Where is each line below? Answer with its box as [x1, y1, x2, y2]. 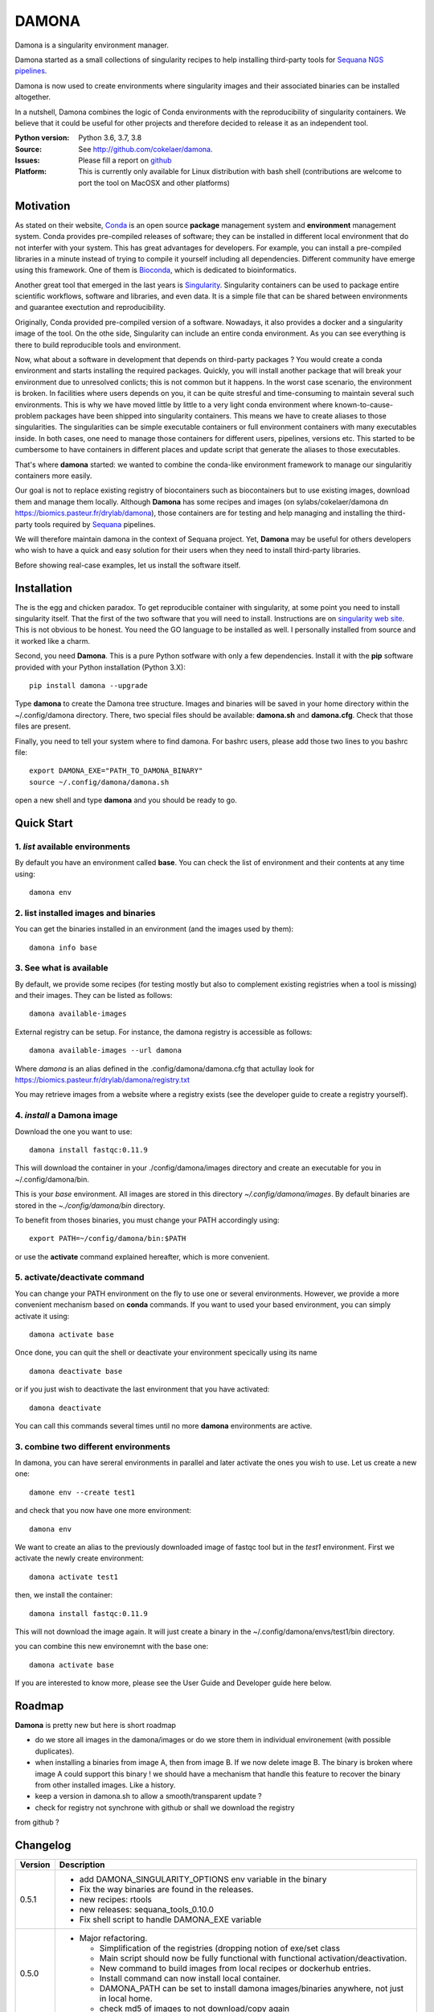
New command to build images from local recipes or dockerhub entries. [99, 1963, 371, 1974]
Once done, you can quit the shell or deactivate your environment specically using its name [14, 1348, 317, 1358]
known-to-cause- [334, 399, 394, 410]
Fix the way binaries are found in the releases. [79, 1884, 254, 1895]
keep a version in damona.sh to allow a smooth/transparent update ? [35, 1791, 262, 1801]
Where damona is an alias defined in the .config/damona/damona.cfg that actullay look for [14, 1063, 315, 1074]
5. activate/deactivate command [14, 1272, 145, 1283]
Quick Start [14, 816, 73, 830]
